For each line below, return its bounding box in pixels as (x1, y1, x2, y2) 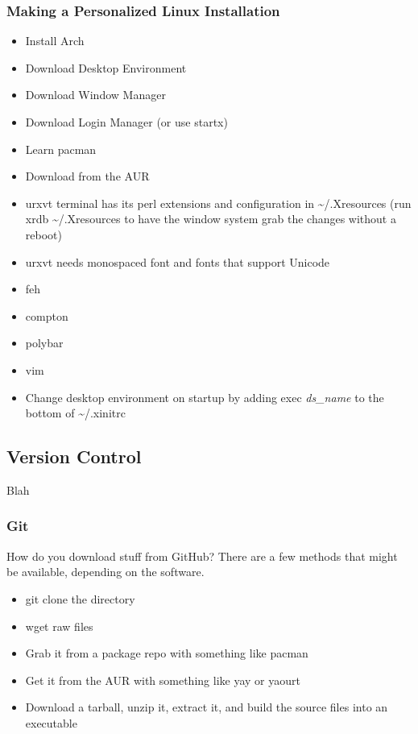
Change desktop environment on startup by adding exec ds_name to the (25, 388, 384, 405)
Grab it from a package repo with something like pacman (25, 645, 308, 661)
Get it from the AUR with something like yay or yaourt (25, 671, 300, 688)
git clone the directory (25, 590, 135, 607)
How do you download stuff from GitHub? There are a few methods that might (6, 547, 398, 564)
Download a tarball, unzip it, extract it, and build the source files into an (25, 699, 388, 715)
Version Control (6, 444, 142, 469)
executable (25, 714, 77, 731)
